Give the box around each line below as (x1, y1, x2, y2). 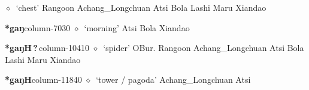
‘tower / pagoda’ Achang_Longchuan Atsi (96, 73, 251, 86)
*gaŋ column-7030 (5, 21, 71, 34)
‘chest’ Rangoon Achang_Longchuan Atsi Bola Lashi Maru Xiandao (16, 1, 266, 13)
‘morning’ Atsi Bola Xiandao (84, 21, 190, 34)
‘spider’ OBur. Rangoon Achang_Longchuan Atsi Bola (103, 41, 304, 54)
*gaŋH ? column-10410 (5, 41, 90, 54)
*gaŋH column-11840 (5, 73, 82, 86)
